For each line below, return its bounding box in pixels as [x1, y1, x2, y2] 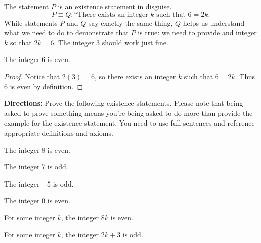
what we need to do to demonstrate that [4, 27, 129, 38]
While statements [4, 17, 58, 28]
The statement [4, 1, 49, 11]
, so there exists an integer [94, 71, 176, 81]
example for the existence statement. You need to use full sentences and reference [4, 117, 255, 128]
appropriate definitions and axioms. [4, 127, 113, 138]
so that [10, 37, 32, 47]
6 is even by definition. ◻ [4, 81, 83, 91]
